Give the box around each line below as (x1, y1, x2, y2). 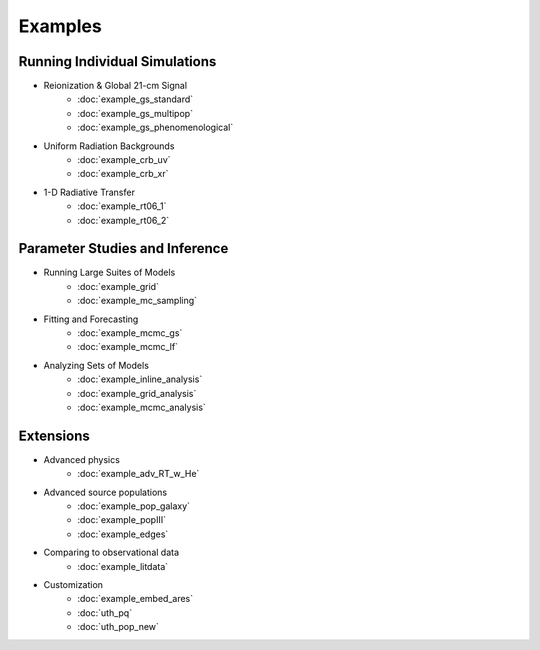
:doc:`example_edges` (77, 528, 169, 540)
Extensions (18, 427, 90, 444)
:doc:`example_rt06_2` (77, 214, 170, 226)
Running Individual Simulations (18, 53, 217, 70)
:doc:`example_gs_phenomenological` (77, 121, 234, 134)
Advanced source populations (43, 486, 168, 498)
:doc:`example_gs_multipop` (77, 107, 194, 119)
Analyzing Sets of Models (43, 359, 150, 371)
